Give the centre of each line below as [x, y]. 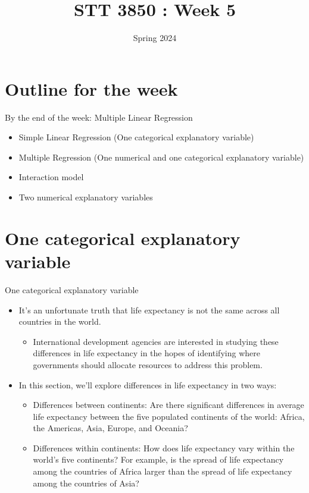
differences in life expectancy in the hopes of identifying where [146, 353]
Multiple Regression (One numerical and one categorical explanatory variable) [161, 157]
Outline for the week [91, 88]
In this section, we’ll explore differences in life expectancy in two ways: [148, 384]
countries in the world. [60, 321]
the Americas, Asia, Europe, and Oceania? [110, 428]
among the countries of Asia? [86, 483]
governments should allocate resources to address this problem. [148, 364]
